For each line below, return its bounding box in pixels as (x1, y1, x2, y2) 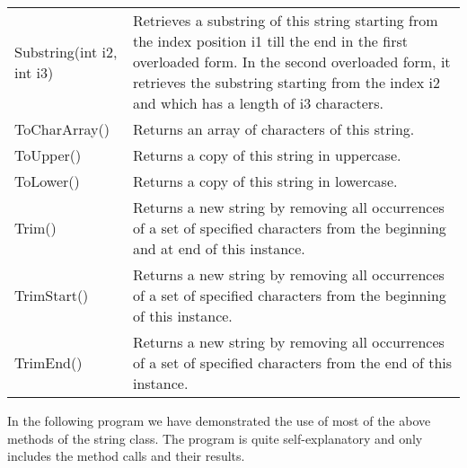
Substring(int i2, (14, 40, 118, 62)
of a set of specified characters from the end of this (132, 352, 453, 373)
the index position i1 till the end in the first (132, 31, 409, 51)
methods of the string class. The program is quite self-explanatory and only (7, 428, 423, 447)
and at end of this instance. (132, 238, 305, 259)
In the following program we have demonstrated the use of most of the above (7, 411, 431, 429)
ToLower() (14, 171, 80, 191)
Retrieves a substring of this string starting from (132, 10, 438, 31)
